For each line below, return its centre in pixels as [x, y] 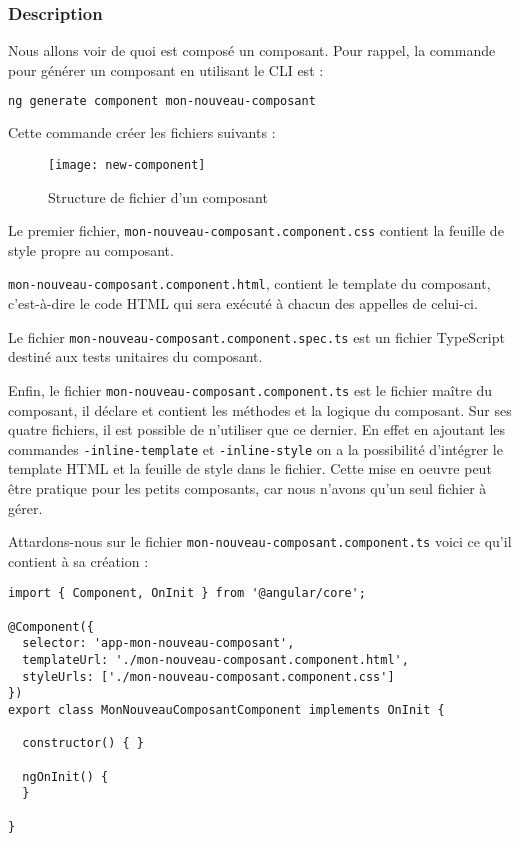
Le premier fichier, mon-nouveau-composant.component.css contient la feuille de [256, 230]
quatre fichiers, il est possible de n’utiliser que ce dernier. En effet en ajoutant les [257, 429]
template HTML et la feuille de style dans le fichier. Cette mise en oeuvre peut [250, 468]
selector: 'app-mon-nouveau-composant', [158, 643]
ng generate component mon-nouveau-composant [162, 101]
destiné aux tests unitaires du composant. [135, 356]
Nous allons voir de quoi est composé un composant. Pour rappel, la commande [252, 50]
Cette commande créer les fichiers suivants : [142, 132]
